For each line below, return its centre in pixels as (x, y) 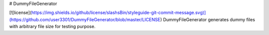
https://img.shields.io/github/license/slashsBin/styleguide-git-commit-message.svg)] (119, 13)
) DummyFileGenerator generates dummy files (207, 19)
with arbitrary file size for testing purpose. (52, 27)
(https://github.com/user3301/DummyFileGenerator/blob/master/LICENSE (85, 19)
